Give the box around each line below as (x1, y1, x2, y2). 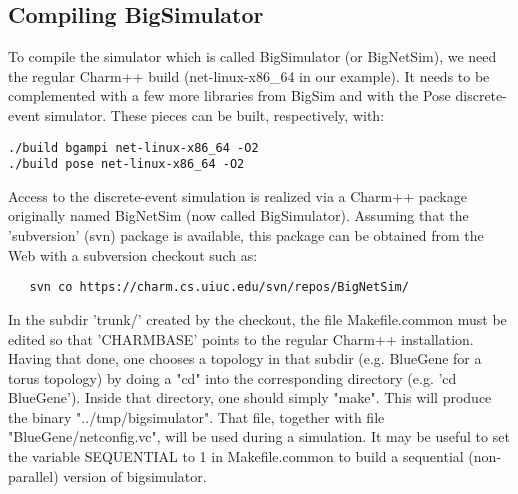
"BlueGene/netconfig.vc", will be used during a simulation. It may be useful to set (8, 426, 510, 447)
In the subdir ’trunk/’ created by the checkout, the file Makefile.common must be (8, 308, 507, 329)
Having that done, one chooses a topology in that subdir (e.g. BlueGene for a (8, 348, 482, 369)
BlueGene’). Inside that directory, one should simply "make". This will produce (8, 387, 492, 408)
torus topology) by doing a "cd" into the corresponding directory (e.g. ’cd (8, 367, 457, 388)
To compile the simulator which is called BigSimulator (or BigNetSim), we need (8, 46, 497, 67)
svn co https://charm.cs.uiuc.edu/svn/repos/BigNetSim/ (29, 280, 409, 295)
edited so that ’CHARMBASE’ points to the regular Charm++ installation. (8, 328, 474, 349)
